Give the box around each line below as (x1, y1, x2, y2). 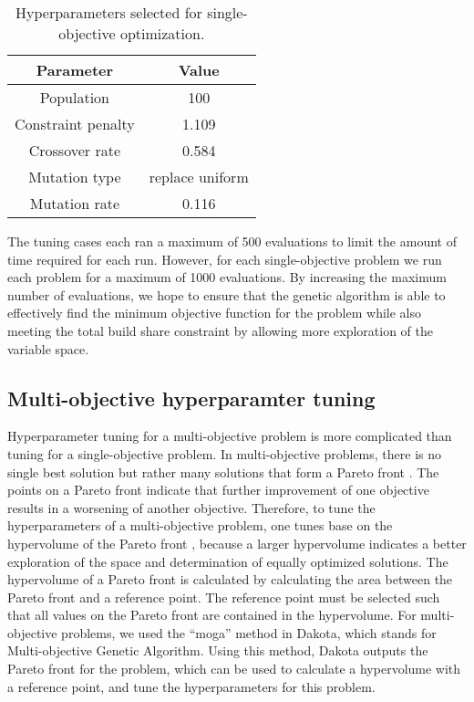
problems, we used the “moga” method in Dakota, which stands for (61, 623, 437, 642)
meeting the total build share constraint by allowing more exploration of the (7, 320, 433, 340)
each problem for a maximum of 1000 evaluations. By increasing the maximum (7, 267, 447, 287)
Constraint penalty (15, 113, 135, 134)
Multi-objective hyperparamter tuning (7, 383, 376, 412)
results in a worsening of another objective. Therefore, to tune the (7, 498, 376, 517)
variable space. (7, 339, 89, 358)
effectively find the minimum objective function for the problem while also (7, 303, 421, 322)
